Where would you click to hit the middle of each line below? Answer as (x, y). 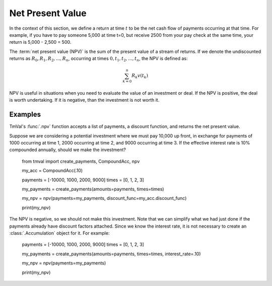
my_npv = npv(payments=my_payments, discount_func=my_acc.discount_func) (104, 198)
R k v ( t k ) (140, 77)
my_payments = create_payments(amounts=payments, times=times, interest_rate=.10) (111, 254)
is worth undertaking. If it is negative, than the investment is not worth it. (84, 100)
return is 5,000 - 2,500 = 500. (40, 42)
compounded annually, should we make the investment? (67, 150)
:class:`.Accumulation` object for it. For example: (59, 233)
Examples (25, 115)
